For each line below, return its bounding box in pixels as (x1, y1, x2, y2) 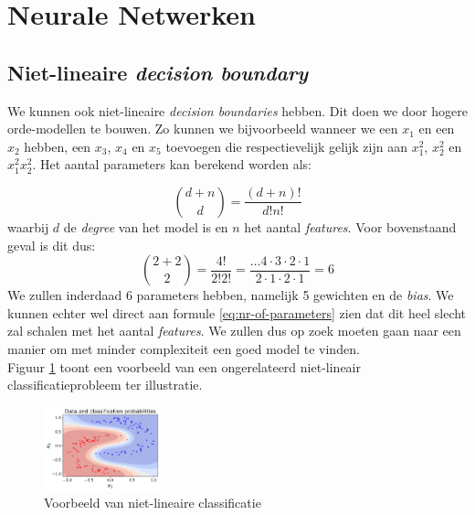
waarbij (7, 217, 49, 236)
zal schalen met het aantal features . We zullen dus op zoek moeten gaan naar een (7, 321, 461, 340)
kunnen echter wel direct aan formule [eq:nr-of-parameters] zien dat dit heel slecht (7, 303, 467, 322)
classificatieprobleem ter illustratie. (7, 375, 203, 394)
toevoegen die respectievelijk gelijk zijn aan (165, 136, 407, 156)
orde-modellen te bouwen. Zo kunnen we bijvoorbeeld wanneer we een (7, 119, 398, 138)
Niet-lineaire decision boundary (7, 58, 309, 86)
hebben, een (24, 136, 91, 156)
